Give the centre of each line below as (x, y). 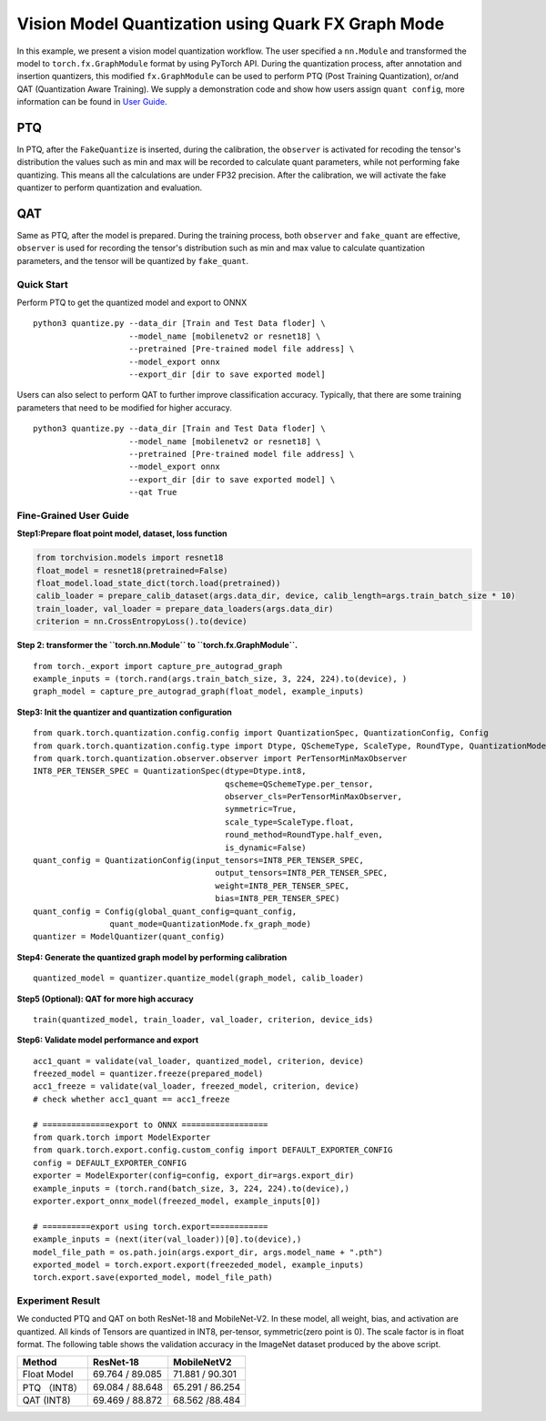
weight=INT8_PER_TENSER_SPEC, (283, 886)
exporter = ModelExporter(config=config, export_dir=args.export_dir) (194, 1176)
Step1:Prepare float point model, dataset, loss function (122, 533)
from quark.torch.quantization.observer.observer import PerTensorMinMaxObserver (220, 758)
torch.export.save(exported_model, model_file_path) (153, 1278)
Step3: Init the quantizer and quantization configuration (124, 712)
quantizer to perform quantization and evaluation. (110, 188)
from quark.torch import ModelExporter (122, 1137)
